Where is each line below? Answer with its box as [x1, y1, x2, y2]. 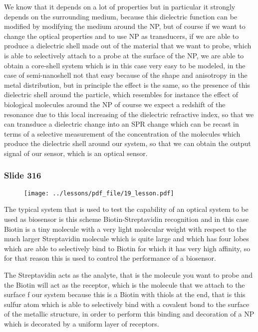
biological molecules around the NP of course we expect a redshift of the [4, 99, 226, 109]
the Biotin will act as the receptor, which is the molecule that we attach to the [4, 279, 245, 290]
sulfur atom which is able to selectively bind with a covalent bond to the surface [4, 299, 250, 309]
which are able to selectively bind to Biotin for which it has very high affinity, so [4, 243, 251, 253]
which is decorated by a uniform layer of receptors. [4, 318, 159, 329]
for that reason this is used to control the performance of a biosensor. [4, 253, 216, 263]
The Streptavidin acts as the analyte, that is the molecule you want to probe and [4, 269, 253, 280]
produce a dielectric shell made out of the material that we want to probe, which [4, 40, 252, 51]
